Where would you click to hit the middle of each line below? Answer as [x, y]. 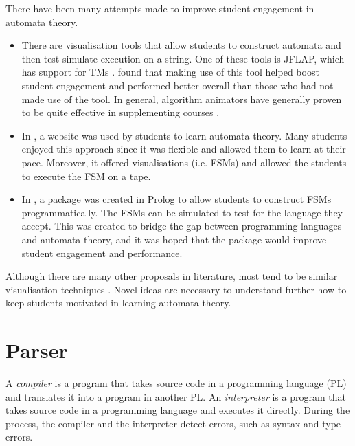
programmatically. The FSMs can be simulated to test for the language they [182, 212]
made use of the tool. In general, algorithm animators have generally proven [182, 99]
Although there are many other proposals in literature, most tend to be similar [172, 276]
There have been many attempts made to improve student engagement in [160, 8]
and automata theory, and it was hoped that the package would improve [174, 239]
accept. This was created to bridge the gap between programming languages [182, 226]
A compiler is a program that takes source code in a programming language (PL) [176, 383]
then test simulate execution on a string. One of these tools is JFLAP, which [183, 58]
